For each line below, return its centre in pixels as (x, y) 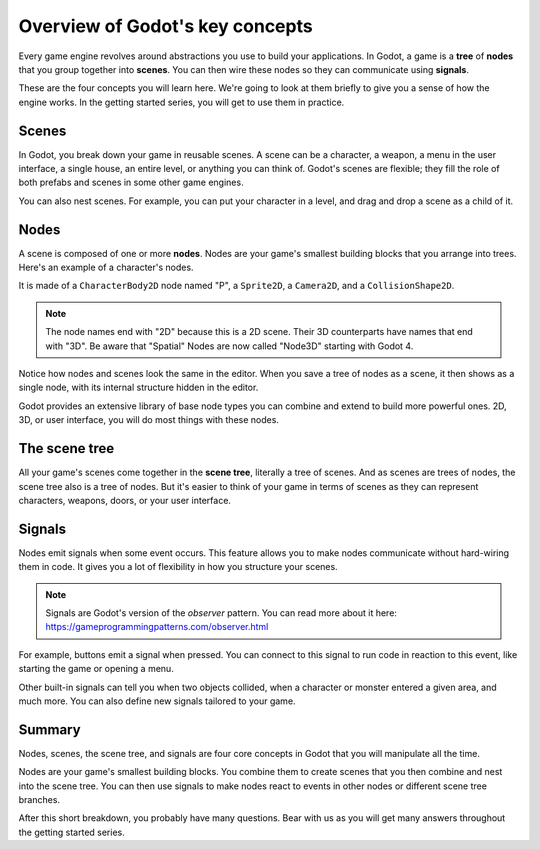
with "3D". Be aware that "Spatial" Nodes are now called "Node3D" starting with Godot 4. (229, 346)
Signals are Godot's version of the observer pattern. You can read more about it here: (221, 612)
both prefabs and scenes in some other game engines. (131, 182)
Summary (49, 729)
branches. (39, 800)
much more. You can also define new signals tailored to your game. (157, 701)
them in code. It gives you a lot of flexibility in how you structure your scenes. (178, 567)
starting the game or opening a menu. (96, 669)
